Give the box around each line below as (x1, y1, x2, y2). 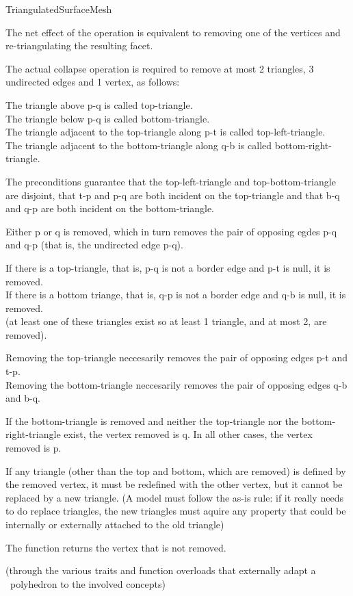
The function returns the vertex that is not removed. (5, 540, 226, 554)
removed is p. (5, 441, 62, 455)
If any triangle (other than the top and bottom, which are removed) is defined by (5, 463, 346, 478)
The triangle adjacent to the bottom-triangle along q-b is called (5, 138, 272, 152)
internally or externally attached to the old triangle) (5, 517, 224, 531)
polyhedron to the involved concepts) (10, 576, 166, 591)
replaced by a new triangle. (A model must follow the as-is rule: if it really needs (5, 490, 343, 504)
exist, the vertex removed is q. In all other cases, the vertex (64, 427, 313, 441)
